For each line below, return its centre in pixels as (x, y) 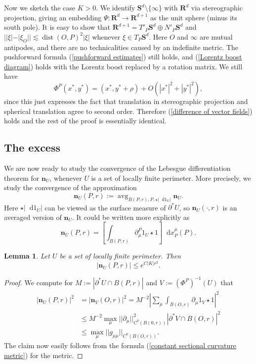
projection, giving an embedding (53, 17)
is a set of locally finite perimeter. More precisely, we (171, 178)
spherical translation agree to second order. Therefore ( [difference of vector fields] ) (128, 111)
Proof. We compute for (39, 282)
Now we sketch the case (40, 7)
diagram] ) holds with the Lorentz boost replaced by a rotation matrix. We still (123, 66)
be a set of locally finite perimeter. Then (120, 255)
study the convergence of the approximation (70, 187)
